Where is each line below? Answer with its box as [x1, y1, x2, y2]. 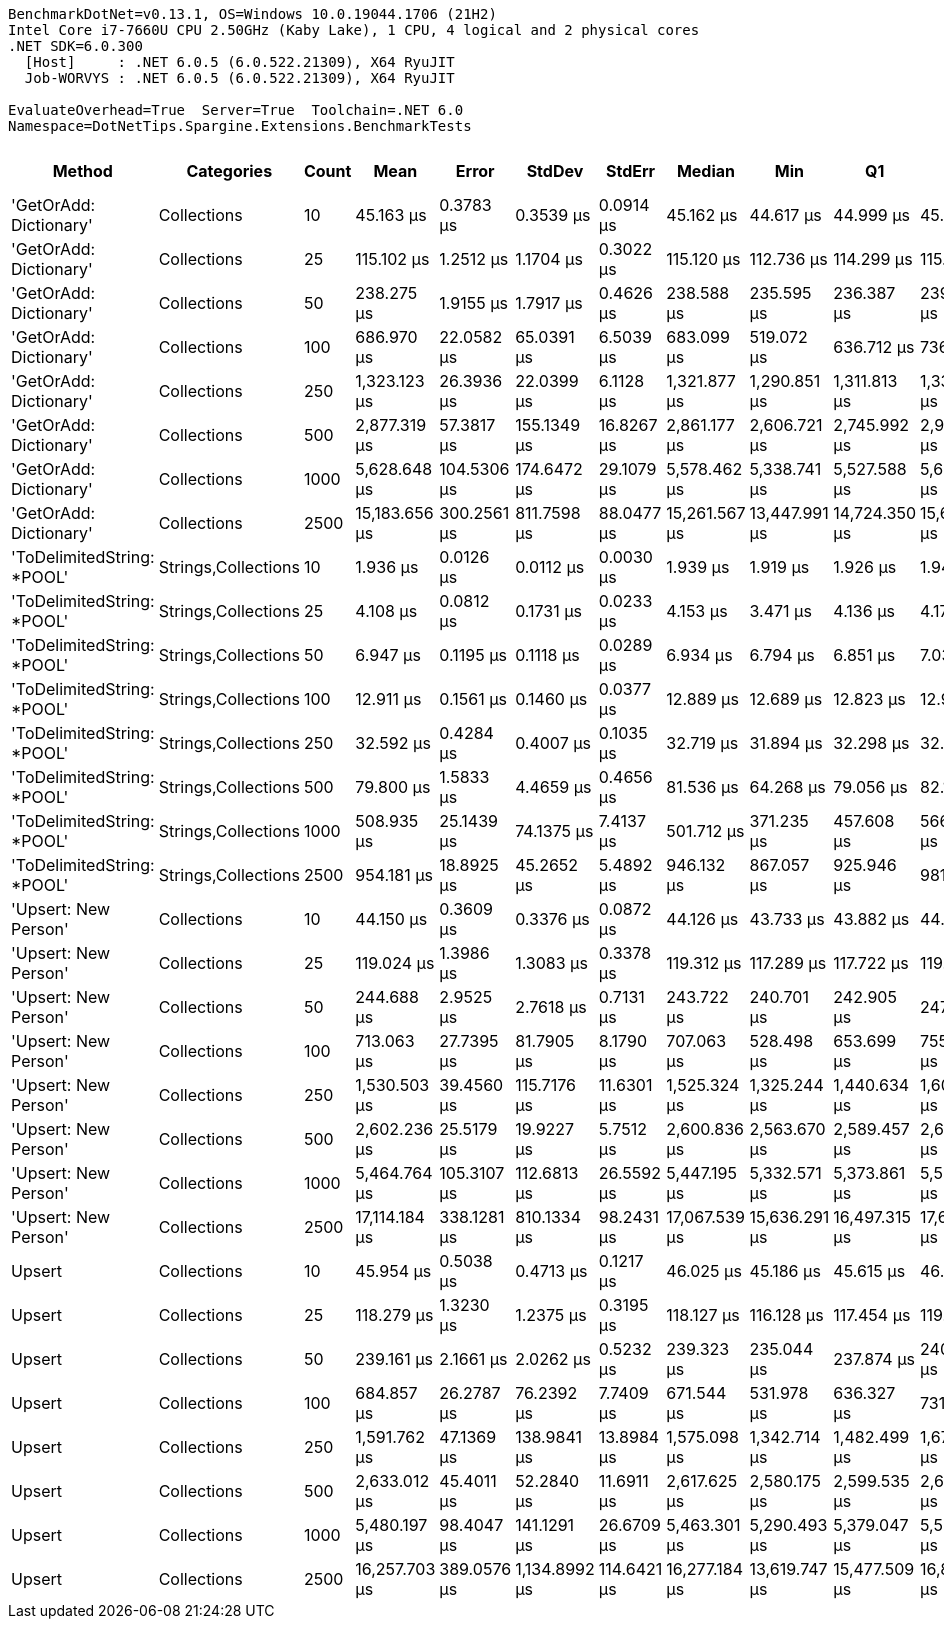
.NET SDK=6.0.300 [8, 38, 143, 54]
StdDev [526, 161, 584, 181]
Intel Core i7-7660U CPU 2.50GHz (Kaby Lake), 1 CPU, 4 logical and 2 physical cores [8, 22, 700, 38]
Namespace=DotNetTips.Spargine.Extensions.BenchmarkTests [8, 118, 472, 134]
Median [676, 161, 735, 181]
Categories [186, 161, 273, 181]
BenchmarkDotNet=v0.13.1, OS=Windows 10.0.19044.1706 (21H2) [8, 6, 497, 22]
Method [52, 161, 113, 181]
